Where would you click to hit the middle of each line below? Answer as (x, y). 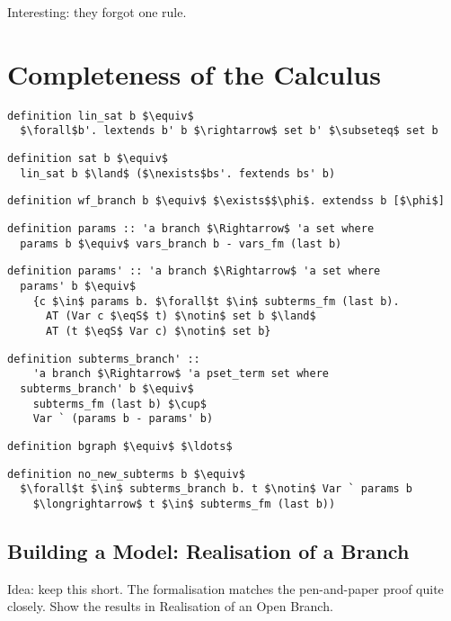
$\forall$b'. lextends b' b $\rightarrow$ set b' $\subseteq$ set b (229, 131)
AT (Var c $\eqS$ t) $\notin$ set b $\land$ (181, 316)
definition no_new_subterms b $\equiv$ (126, 474)
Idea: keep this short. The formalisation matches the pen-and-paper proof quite (225, 588)
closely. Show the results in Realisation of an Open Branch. (170, 606)
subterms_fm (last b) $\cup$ (119, 404)
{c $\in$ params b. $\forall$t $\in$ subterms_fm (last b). (216, 301)
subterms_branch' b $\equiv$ (107, 388)
